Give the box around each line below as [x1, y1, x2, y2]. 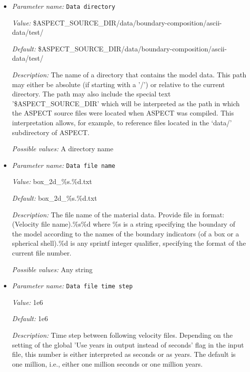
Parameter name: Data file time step [12, 280, 133, 291]
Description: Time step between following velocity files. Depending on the [12, 330, 233, 340]
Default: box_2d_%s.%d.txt [12, 193, 97, 203]
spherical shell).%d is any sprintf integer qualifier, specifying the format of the [12, 238, 246, 248]
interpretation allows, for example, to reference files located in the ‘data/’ [12, 117, 232, 127]
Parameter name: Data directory [12, 1, 115, 11]
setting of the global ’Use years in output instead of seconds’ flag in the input [12, 339, 244, 349]
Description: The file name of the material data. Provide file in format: [12, 209, 225, 219]
